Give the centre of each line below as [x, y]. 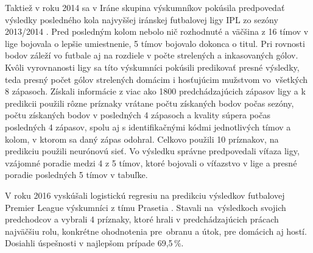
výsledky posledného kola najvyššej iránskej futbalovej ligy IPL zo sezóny [142, 19]
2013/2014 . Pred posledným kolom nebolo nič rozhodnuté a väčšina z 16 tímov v [157, 31]
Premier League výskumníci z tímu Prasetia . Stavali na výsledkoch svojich [146, 207]
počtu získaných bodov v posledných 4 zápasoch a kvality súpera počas [138, 115]
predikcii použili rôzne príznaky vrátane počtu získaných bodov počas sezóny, [149, 103]
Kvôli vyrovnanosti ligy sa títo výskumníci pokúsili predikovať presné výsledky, [152, 67]
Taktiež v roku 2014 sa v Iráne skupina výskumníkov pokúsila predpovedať [145, 7]
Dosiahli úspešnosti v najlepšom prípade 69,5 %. [94, 243]
